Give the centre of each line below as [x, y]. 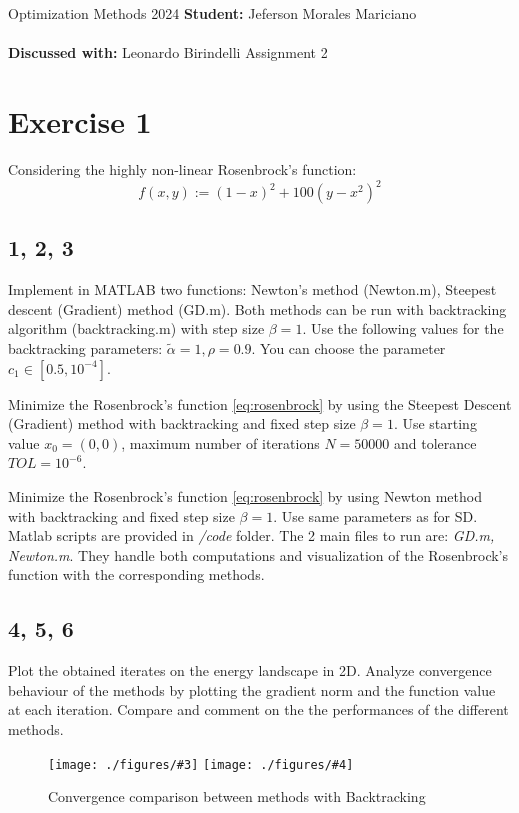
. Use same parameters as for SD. [375, 515]
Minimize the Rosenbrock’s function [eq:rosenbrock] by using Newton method [245, 495]
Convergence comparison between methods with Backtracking [237, 796]
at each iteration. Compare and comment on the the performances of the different [258, 709]
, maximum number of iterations [220, 442]
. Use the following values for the [403, 328]
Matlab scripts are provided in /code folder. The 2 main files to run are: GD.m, [251, 535]
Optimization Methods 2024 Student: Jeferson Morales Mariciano [212, 13]
